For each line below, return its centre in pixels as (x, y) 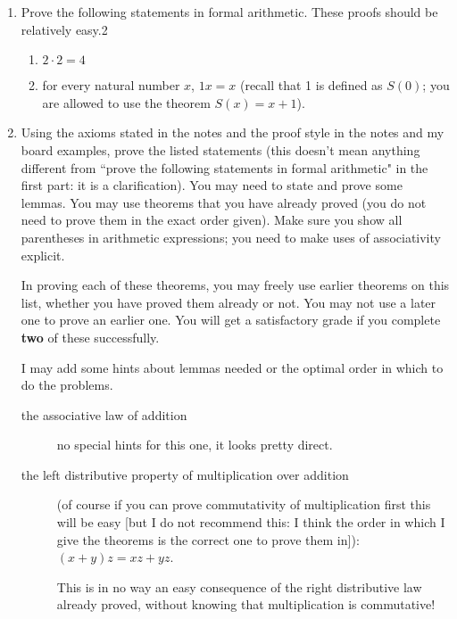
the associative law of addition (104, 414)
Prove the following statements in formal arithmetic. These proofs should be (229, 12)
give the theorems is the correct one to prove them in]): (208, 539)
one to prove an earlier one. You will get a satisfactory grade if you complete (231, 320)
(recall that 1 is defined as (311, 85)
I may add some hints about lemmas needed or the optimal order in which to (232, 367)
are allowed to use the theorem (126, 102)
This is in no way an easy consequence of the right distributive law (239, 586)
